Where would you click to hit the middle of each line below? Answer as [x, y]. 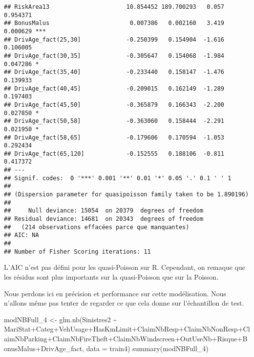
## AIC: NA [21, 235]
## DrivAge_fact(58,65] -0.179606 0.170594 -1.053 [114, 137]
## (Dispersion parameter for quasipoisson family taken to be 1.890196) [127, 195]
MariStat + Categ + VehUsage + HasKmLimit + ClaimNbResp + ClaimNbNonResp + [124, 329]
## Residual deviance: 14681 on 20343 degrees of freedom [104, 219]
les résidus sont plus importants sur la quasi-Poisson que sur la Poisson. [111, 276]
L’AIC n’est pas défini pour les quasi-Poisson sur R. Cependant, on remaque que [125, 267]
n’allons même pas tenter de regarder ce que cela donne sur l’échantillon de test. [124, 303]
